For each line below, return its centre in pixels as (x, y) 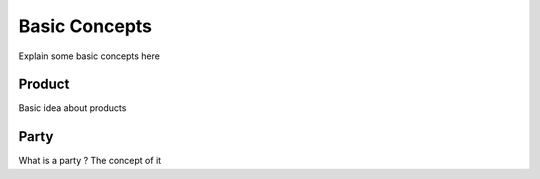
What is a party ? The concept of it (90, 161)
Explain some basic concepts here (89, 56)
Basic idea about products (72, 108)
